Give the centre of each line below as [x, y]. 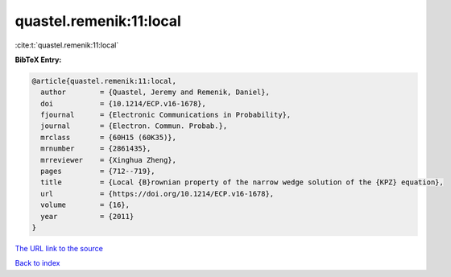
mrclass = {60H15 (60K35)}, [109, 137]
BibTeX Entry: [38, 60]
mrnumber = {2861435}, [96, 149]
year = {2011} [87, 216]
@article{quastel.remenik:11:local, [104, 81]
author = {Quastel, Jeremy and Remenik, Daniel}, [155, 92]
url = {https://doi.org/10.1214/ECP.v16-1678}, [157, 194]
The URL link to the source [59, 248]
